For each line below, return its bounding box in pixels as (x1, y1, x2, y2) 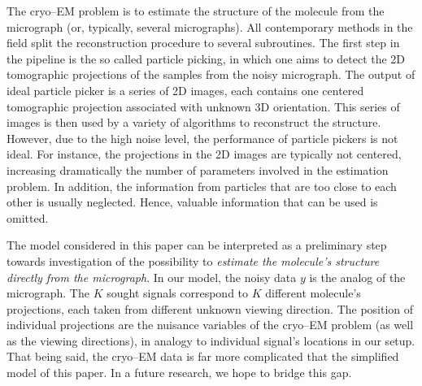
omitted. (7, 209, 49, 226)
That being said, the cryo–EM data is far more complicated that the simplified (7, 348, 399, 365)
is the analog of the (309, 268, 406, 285)
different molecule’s (265, 284, 361, 301)
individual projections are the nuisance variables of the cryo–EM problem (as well (7, 316, 414, 333)
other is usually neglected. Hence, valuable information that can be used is (7, 193, 378, 210)
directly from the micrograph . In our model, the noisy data (7, 268, 297, 285)
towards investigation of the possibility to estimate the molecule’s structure (7, 252, 380, 269)
